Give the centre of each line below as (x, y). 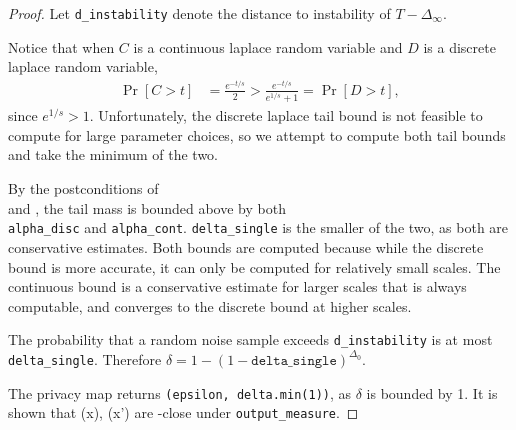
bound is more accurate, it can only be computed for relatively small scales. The (254, 266)
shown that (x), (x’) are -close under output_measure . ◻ (183, 412)
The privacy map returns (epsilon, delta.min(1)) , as (180, 392)
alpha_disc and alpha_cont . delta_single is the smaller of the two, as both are (258, 227)
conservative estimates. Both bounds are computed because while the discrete (246, 246)
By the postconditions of (83, 188)
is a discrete (459, 46)
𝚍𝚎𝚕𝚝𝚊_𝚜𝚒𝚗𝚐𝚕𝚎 (294, 360)
